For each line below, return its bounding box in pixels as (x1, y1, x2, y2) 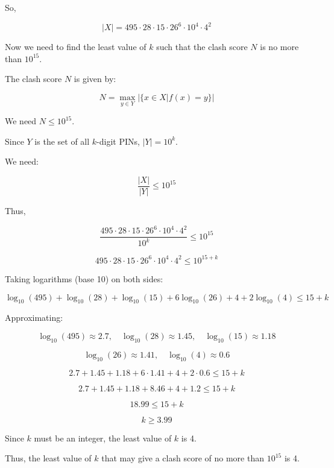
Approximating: (5, 311, 63, 324)
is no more (260, 40, 299, 53)
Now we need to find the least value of (5, 40, 147, 53)
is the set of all (34, 134, 90, 147)
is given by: (74, 72, 116, 85)
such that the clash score (156, 40, 248, 53)
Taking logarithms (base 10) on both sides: (5, 272, 163, 285)
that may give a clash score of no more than (101, 452, 264, 464)
